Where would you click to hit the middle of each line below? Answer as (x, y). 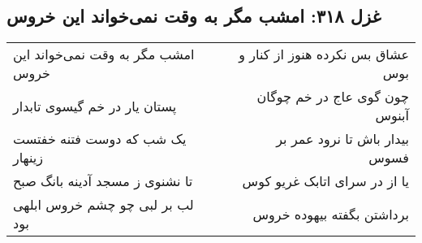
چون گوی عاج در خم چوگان (333, 97)
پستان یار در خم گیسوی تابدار (95, 106)
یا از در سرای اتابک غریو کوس (325, 181)
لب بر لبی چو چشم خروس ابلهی (103, 205)
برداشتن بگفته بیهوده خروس (331, 214)
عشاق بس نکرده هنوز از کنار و (324, 54)
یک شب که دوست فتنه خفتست (100, 139)
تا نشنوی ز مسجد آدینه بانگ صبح (103, 181)
